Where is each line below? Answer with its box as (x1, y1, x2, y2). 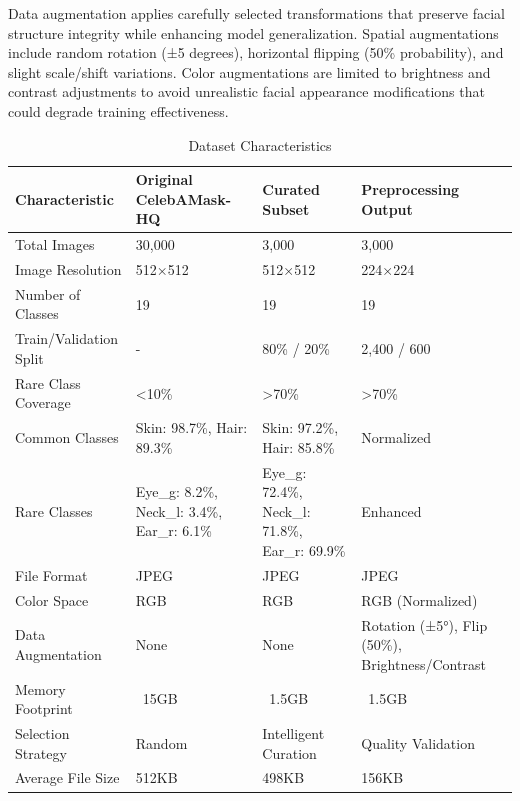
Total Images (15, 234, 95, 255)
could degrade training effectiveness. (8, 100, 229, 121)
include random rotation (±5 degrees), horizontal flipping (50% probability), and (8, 42, 504, 63)
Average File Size (15, 767, 120, 788)
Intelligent (262, 723, 325, 743)
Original (135, 169, 193, 190)
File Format (15, 564, 88, 585)
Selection (15, 723, 70, 743)
